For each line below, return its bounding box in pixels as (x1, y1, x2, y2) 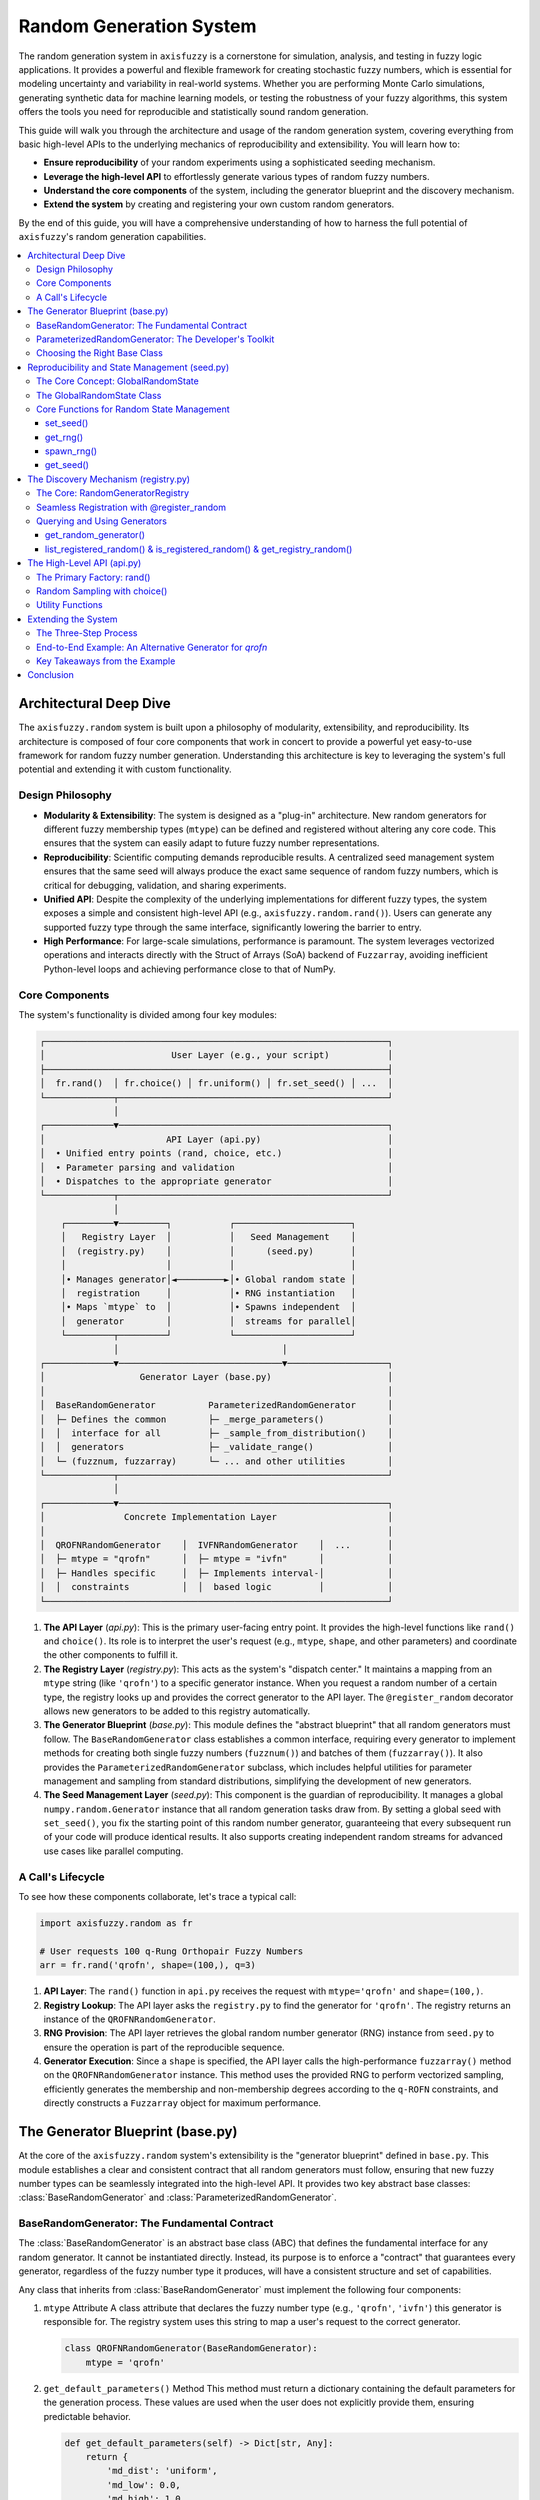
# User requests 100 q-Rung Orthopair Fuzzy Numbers (39, 1945, 304, 1957)
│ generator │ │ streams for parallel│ (60, 1315, 357, 1327)
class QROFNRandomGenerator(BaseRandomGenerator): (64, 2343, 319, 2354)
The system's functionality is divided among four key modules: (18, 1009, 277, 1020)
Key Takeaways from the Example (36, 655, 176, 667)
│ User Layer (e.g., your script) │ (39, 1050, 394, 1061)
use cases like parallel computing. (43, 1845, 184, 1857)
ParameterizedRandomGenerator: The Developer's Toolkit (36, 333, 275, 345)
